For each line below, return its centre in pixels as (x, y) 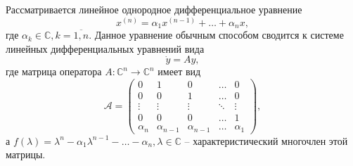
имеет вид (179, 71)
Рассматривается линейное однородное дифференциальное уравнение (154, 9)
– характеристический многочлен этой (266, 140)
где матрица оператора (54, 71)
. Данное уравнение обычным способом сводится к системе (216, 35)
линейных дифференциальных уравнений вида (105, 48)
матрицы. (26, 154)
